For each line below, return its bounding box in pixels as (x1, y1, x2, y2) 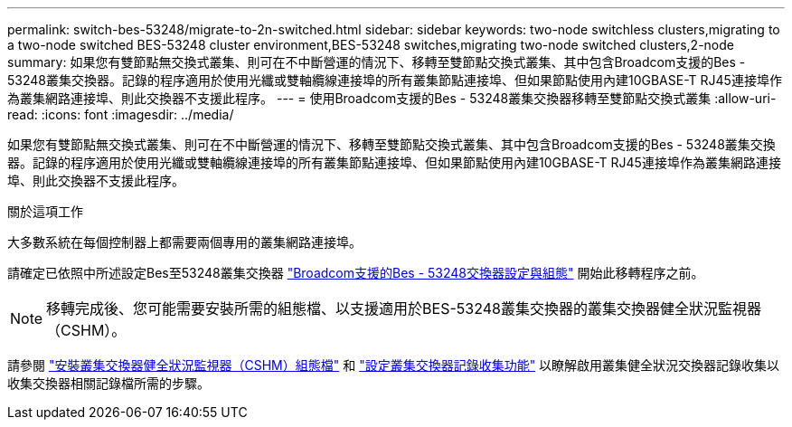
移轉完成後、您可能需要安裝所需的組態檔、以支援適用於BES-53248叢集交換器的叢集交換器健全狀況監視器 (46, 299, 761, 318)
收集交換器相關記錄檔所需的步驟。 (7, 375, 210, 391)
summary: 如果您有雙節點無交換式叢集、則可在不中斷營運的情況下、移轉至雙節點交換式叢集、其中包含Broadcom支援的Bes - (7, 54, 746, 70)
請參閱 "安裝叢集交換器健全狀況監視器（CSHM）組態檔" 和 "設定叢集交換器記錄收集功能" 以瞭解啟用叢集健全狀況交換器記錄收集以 (7, 357, 780, 373)
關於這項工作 (7, 204, 83, 219)
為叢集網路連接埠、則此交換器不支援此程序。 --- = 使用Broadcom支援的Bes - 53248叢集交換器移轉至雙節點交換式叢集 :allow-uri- (7, 90, 777, 106)
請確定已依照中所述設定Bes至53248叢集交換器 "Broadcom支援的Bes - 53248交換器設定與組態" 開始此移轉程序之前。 (7, 265, 704, 280)
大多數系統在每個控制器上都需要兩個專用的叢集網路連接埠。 (7, 234, 362, 250)
